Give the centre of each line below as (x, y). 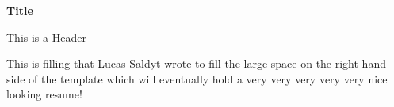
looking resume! (44, 94)
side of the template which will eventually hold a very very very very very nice (197, 78)
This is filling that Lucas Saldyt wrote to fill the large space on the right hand (196, 63)
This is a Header (46, 37)
